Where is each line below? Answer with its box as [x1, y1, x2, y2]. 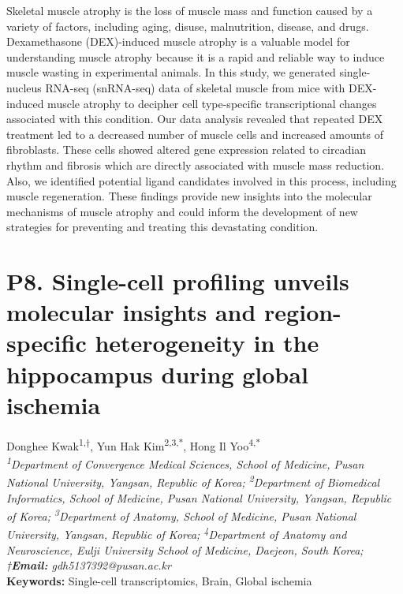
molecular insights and [6, 296, 256, 328]
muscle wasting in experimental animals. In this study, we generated [6, 64, 336, 80]
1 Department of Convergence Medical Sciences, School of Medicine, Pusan [6, 454, 364, 472]
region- [264, 296, 341, 328]
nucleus [6, 79, 42, 95]
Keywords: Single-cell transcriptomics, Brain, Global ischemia [6, 572, 312, 588]
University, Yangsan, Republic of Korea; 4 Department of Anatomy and [6, 524, 347, 543]
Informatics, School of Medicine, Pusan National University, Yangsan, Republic [6, 489, 392, 506]
